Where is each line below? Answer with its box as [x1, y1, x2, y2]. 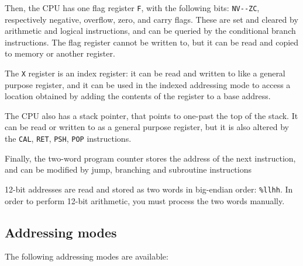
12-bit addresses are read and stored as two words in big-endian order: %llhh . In [5, 183, 293, 195]
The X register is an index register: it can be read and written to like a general [5, 67, 285, 79]
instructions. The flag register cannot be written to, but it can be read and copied [5, 36, 299, 48]
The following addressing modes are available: [5, 250, 168, 262]
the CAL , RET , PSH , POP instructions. [5, 132, 132, 145]
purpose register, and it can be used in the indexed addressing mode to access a [5, 78, 291, 90]
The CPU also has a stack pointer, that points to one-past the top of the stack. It [5, 109, 298, 121]
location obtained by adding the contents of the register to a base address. [5, 90, 271, 102]
